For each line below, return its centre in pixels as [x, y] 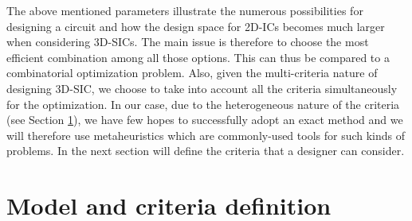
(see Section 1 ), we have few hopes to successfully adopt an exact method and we [205, 120]
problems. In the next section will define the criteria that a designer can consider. [206, 151]
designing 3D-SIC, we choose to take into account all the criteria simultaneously [202, 88]
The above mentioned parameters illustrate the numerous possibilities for [185, 10]
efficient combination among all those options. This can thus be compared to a [198, 57]
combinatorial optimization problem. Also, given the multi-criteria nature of [192, 73]
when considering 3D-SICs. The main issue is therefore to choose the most [188, 42]
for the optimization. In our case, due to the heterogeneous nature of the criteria [203, 104]
